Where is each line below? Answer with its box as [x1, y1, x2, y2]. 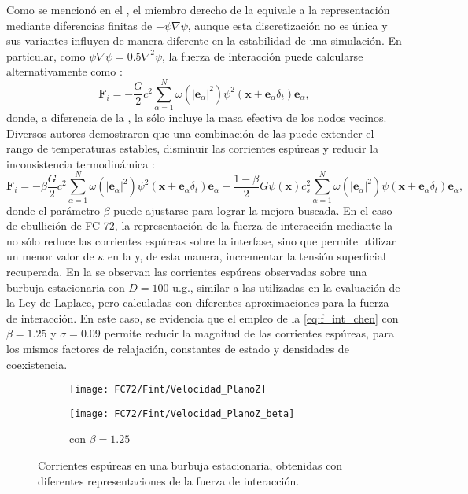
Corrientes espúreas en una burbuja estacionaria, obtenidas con [38, 457, 343, 474]
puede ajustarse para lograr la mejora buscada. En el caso [113, 201, 392, 218]
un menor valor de [6, 248, 94, 264]
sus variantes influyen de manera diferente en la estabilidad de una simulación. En [6, 32, 402, 49]
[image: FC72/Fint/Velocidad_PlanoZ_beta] [69, 407, 295, 419]
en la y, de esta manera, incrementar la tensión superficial [108, 248, 386, 264]
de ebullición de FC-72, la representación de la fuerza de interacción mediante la [6, 217, 393, 234]
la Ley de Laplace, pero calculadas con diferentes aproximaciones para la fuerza [6, 294, 389, 311]
